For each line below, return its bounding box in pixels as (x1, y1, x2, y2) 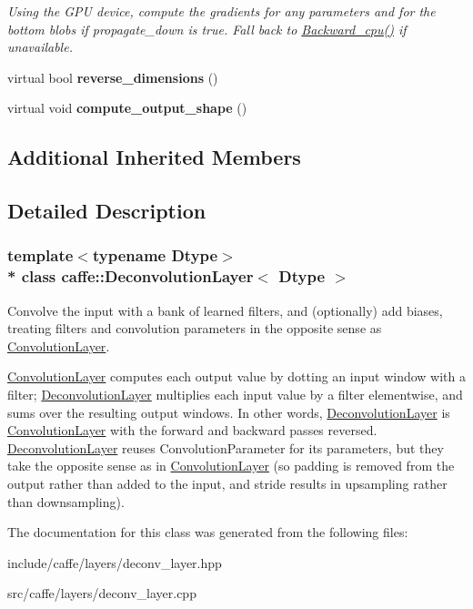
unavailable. (7, 37, 73, 56)
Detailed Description (7, 197, 206, 225)
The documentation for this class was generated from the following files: (7, 523, 408, 542)
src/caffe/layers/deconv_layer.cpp (7, 584, 196, 603)
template (7, 244, 74, 267)
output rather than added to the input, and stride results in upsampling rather (7, 474, 448, 493)
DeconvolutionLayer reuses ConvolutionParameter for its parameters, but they (7, 438, 444, 457)
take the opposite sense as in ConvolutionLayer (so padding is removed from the (7, 456, 455, 475)
